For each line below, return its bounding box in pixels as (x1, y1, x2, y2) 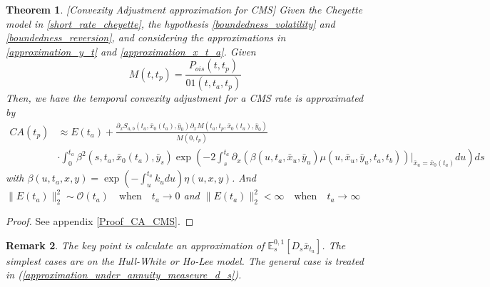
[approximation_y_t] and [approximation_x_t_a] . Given (6, 43, 256, 58)
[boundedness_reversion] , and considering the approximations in (6, 30, 286, 45)
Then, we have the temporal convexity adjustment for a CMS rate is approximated (6, 90, 364, 105)
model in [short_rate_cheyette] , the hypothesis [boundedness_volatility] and (6, 16, 335, 31)
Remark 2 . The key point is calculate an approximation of (6, 237, 265, 252)
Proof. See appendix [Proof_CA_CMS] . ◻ (6, 213, 194, 228)
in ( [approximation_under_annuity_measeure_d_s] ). (6, 267, 242, 282)
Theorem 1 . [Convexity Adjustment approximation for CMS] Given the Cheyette (6, 2, 362, 16)
